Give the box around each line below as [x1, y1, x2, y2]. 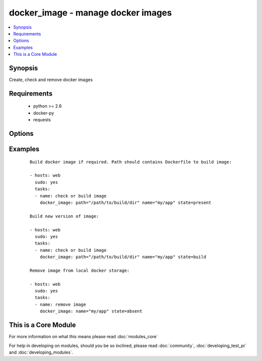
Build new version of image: [30, 213, 99, 219]
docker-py [33, 110, 54, 116]
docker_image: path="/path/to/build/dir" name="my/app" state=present [39, 199, 212, 205]
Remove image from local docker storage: [30, 267, 130, 273]
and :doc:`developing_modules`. [9, 349, 73, 355]
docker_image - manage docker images [9, 7, 172, 18]
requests [33, 117, 51, 123]
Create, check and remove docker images [9, 77, 93, 82]
